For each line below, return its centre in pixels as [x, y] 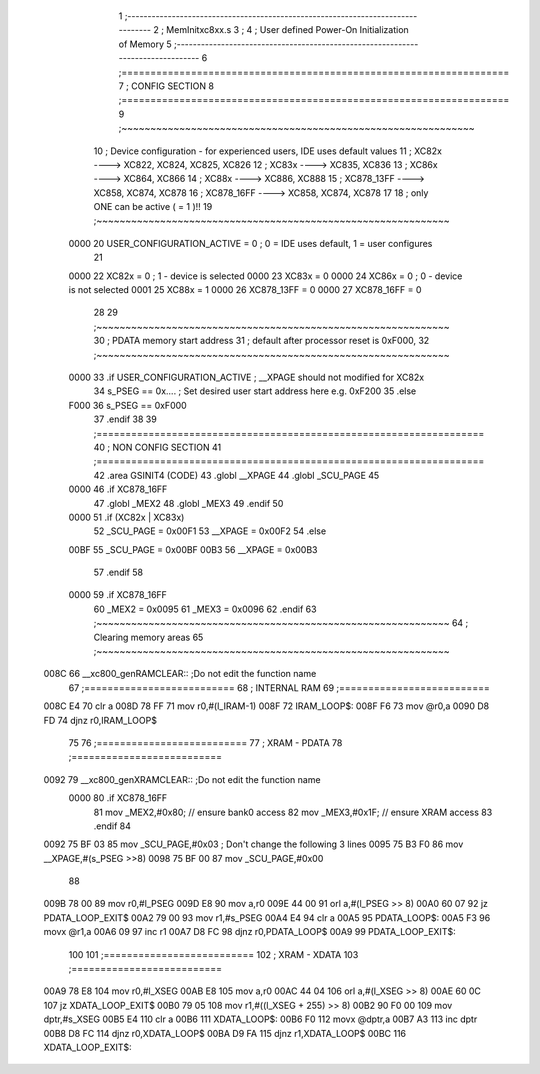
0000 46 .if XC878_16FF [118, 489]
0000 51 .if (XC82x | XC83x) [126, 517]
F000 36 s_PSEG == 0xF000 [127, 405]
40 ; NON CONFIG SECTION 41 [157, 447]
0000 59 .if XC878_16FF [117, 595]
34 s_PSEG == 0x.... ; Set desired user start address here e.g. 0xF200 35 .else [255, 391]
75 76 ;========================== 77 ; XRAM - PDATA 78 [205, 742]
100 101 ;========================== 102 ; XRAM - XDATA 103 [213, 954]
